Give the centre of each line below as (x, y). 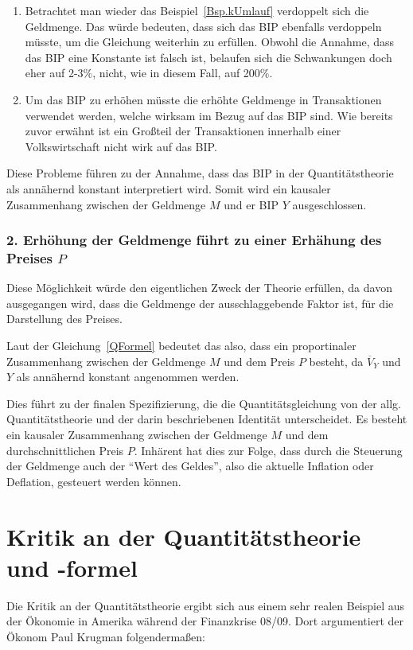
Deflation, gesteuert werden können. (94, 481)
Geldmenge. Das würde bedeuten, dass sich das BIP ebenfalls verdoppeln (203, 26)
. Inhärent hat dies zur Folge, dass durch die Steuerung (268, 450)
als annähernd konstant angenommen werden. (128, 377)
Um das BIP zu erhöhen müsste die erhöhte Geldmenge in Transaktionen (203, 99)
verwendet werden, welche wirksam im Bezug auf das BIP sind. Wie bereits (209, 115)
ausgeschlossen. (329, 204)
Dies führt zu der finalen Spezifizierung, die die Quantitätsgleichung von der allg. (204, 403)
